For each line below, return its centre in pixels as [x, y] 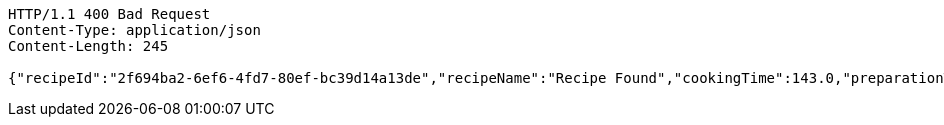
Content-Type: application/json [134, 30]
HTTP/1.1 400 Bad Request [109, 14]
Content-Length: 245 [88, 46]
